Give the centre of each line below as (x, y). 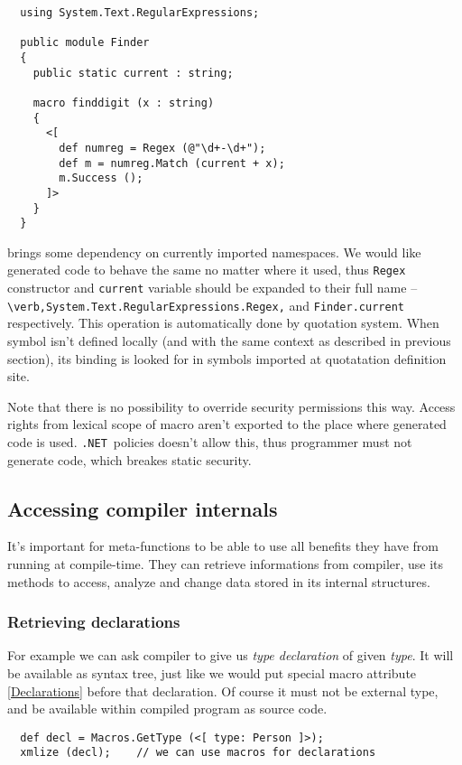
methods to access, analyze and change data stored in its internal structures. (219, 581)
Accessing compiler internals (143, 508)
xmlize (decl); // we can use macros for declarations (198, 753)
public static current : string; (133, 73)
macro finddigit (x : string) (124, 103)
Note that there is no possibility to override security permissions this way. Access (231, 406)
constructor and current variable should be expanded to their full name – (213, 288)
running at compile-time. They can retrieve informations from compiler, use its (226, 564)
